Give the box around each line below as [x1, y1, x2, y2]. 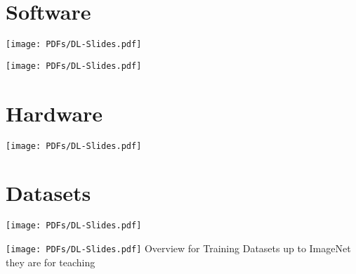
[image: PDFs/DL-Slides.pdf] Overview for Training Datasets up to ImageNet [6, 241, 351, 255]
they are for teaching [6, 254, 95, 269]
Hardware [6, 98, 103, 127]
